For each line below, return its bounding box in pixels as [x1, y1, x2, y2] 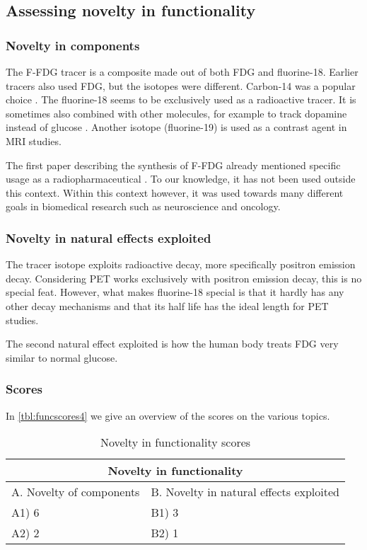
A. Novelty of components [11, 483, 140, 500]
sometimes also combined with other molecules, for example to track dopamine [6, 105, 347, 120]
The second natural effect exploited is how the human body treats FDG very [6, 336, 339, 351]
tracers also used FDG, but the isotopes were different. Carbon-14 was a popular [6, 78, 356, 93]
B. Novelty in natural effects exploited [151, 483, 339, 500]
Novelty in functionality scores [100, 434, 251, 451]
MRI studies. [6, 133, 62, 148]
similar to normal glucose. [6, 350, 118, 365]
